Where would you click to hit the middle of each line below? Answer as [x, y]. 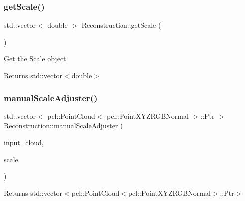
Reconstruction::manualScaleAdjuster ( [63, 126]
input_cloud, [24, 142]
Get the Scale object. [36, 58]
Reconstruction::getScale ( [121, 25]
